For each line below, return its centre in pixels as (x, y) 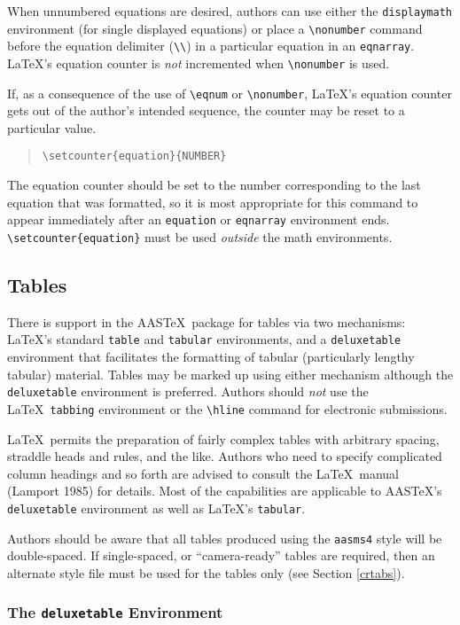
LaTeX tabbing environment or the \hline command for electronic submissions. (227, 408)
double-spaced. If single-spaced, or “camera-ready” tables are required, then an (221, 555)
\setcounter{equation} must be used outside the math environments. (200, 236)
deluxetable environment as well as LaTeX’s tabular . (156, 508)
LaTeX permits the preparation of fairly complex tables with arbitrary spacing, (223, 438)
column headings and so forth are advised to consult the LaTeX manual (203, 473)
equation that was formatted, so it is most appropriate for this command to (213, 202)
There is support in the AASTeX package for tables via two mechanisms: (207, 321)
